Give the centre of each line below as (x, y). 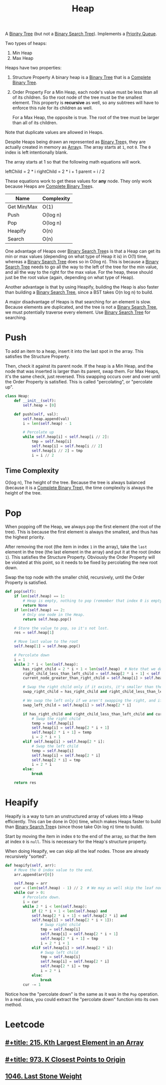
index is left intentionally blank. (37, 152)
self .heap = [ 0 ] (40, 405)
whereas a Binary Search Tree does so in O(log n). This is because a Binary (82, 262)
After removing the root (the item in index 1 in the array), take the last (76, 547)
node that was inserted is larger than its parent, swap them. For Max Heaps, (82, 372)
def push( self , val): (36, 414)
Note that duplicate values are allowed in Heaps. (54, 132)
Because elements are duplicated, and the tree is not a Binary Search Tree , (81, 307)
